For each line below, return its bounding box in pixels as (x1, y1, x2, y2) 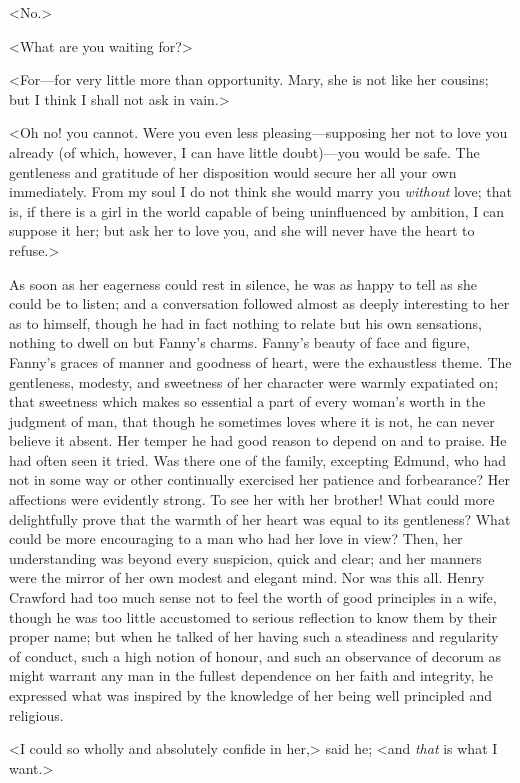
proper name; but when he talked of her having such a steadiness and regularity (9, 626, 499, 647)
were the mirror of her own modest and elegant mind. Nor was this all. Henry (9, 567, 485, 588)
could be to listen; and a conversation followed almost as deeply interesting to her (9, 293, 510, 314)
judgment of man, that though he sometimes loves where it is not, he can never (9, 410, 495, 431)
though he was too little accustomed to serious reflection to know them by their (9, 606, 498, 627)
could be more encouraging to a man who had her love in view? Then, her (9, 528, 463, 549)
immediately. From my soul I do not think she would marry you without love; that (9, 181, 512, 202)
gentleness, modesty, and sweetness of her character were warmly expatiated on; (9, 371, 499, 392)
